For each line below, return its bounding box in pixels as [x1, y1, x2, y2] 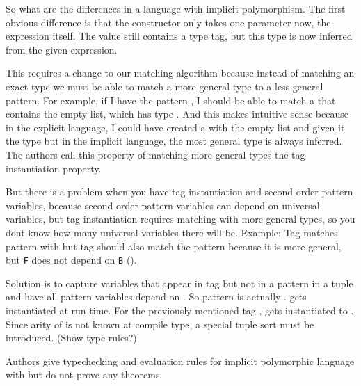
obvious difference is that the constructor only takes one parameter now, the [6, 15, 331, 29]
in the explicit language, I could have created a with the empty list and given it [6, 120, 345, 134]
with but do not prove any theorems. [6, 367, 163, 382]
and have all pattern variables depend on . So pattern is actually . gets [6, 289, 307, 304]
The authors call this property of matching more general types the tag [6, 147, 305, 161]
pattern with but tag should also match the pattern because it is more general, [6, 239, 342, 253]
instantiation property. [6, 161, 102, 175]
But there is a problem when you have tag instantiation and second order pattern [6, 184, 353, 199]
